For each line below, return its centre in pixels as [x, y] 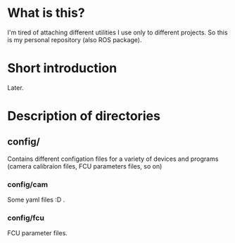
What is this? [46, 13]
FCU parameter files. [38, 233]
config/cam [27, 184]
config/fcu [26, 218]
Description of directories [84, 116]
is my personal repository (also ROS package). [75, 39]
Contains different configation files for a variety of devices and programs [113, 159]
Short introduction [62, 68]
